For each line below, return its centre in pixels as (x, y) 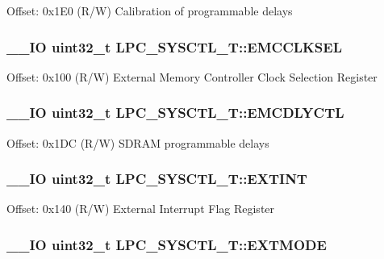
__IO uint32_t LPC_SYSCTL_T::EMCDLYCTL (175, 113)
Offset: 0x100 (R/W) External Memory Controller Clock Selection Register (192, 76)
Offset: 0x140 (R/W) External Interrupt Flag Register (141, 209)
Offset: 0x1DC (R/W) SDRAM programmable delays (138, 142)
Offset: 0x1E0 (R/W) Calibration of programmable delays (150, 10)
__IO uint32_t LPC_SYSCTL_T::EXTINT (157, 179)
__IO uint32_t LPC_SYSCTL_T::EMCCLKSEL (174, 46)
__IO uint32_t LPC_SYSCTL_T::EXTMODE (167, 244)
